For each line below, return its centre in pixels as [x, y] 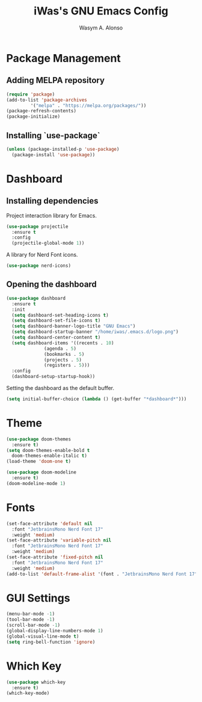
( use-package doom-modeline [41, 472]
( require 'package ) [31, 94]
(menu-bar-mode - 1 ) [31, 614]
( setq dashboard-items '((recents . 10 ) [63, 343]
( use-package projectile [37, 227]
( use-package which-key [36, 682]
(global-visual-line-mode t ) [43, 636]
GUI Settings [38, 598]
